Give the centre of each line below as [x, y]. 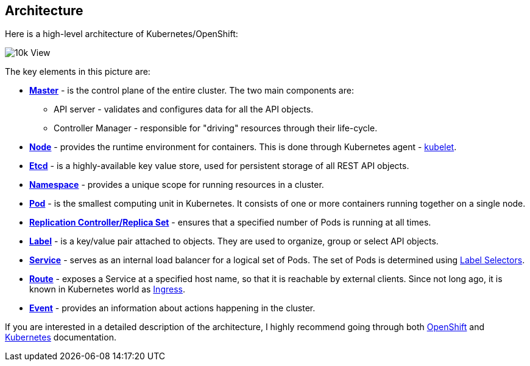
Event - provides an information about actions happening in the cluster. [172, 308]
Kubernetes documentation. [61, 337]
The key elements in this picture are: [78, 72]
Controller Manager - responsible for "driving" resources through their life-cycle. [216, 128]
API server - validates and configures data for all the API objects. [184, 109]
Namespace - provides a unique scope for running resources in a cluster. [177, 185]
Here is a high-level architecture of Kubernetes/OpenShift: [122, 34]
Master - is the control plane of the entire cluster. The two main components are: [192, 91]
